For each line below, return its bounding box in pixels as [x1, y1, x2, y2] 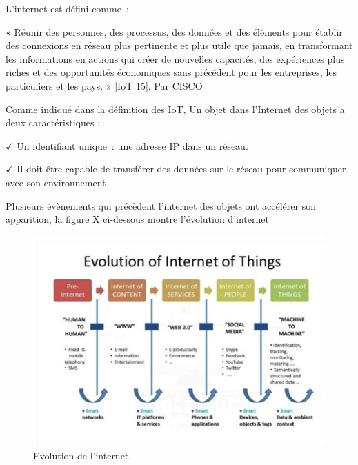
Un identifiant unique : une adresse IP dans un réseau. [17, 138, 248, 152]
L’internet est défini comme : [6, 1, 129, 15]
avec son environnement [6, 175, 106, 189]
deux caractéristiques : [6, 115, 101, 130]
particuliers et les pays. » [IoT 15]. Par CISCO [6, 78, 203, 92]
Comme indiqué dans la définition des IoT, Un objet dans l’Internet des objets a [6, 101, 345, 116]
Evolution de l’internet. [33, 448, 132, 462]
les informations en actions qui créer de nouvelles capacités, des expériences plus [6, 51, 345, 66]
